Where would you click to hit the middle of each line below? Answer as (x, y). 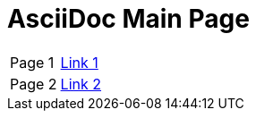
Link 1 (79, 62)
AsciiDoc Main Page (128, 19)
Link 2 (81, 84)
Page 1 (32, 62)
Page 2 (34, 84)
